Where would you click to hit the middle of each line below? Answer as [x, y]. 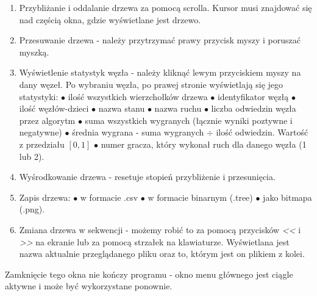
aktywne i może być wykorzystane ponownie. [89, 286]
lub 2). [32, 156]
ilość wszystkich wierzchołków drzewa [138, 96]
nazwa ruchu [178, 108]
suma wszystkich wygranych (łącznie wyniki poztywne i [189, 120]
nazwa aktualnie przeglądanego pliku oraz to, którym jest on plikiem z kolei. [162, 254]
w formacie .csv [109, 197]
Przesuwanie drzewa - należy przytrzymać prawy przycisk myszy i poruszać [160, 40]
